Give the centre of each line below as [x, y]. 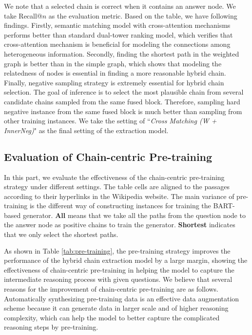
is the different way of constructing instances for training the [120, 206]
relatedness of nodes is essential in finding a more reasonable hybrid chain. [115, 73]
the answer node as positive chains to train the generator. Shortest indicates [120, 225]
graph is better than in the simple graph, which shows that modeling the [113, 63]
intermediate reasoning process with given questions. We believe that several [118, 279]
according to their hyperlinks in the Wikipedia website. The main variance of [119, 196]
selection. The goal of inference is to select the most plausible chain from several [124, 92]
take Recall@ [23, 15]
